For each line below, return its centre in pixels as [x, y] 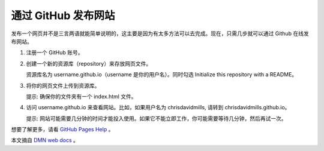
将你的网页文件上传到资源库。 [63, 85]
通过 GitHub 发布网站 [63, 16]
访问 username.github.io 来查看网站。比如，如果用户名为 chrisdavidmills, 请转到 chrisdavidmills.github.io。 [158, 107]
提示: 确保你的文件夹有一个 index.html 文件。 [82, 96]
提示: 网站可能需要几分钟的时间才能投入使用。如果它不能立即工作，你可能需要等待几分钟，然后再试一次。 [156, 118]
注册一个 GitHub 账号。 [55, 53]
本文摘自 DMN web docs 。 [45, 140]
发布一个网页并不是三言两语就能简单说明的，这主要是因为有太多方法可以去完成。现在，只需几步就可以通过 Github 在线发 [160, 33]
